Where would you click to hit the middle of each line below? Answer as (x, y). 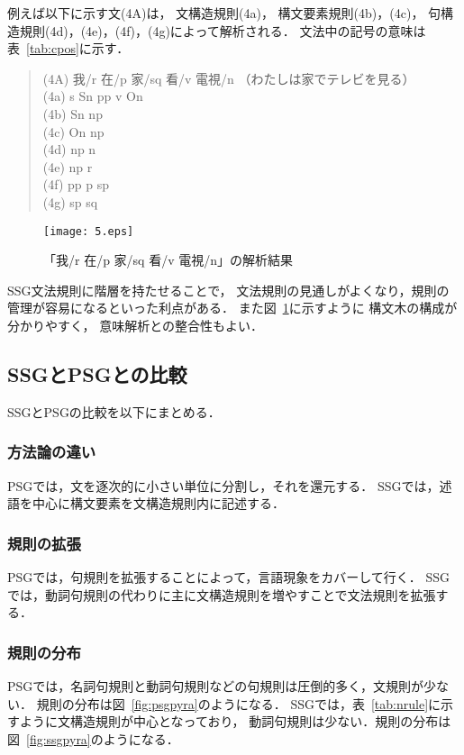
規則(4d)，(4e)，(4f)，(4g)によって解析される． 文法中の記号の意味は (223, 30)
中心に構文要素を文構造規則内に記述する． (158, 503)
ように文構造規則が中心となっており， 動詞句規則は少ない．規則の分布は (235, 721)
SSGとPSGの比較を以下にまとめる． (114, 411)
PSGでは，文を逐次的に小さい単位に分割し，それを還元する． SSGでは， (223, 485)
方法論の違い (52, 452)
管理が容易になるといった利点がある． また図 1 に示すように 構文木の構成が (232, 308)
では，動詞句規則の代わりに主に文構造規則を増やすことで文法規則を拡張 (222, 594)
